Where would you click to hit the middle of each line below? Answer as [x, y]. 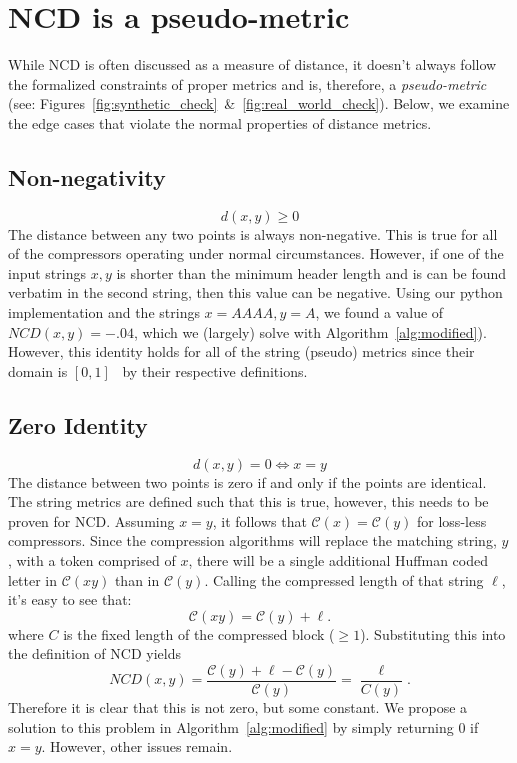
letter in [33, 579]
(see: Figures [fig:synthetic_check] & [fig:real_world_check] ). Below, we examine [259, 103]
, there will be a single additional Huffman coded [338, 560]
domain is [38, 370]
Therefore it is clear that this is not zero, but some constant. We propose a [238, 707]
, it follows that [259, 520]
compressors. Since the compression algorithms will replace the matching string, [252, 540]
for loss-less [452, 520]
